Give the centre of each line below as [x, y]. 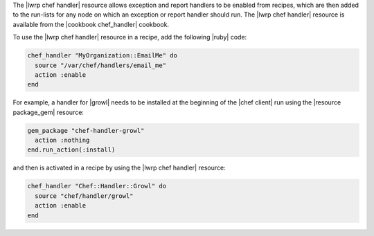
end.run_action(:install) [71, 150]
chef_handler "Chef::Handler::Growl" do [97, 186]
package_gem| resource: [48, 112]
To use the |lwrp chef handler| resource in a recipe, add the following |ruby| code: [130, 37]
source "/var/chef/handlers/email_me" [100, 65]
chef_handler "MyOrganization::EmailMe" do [103, 56]
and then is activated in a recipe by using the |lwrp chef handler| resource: [119, 168]
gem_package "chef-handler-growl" [86, 130]
